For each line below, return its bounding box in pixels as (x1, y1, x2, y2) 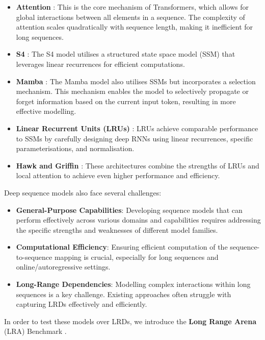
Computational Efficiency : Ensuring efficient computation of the (16, 241, 228, 252)
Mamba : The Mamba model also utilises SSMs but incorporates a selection (16, 76, 256, 86)
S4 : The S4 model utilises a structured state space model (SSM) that (16, 48, 235, 59)
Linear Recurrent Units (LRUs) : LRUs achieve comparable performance (16, 123, 258, 133)
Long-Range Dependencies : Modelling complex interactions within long (16, 279, 251, 289)
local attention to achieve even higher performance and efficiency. (16, 170, 220, 181)
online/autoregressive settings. (16, 261, 111, 272)
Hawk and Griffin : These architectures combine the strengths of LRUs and (16, 160, 259, 171)
